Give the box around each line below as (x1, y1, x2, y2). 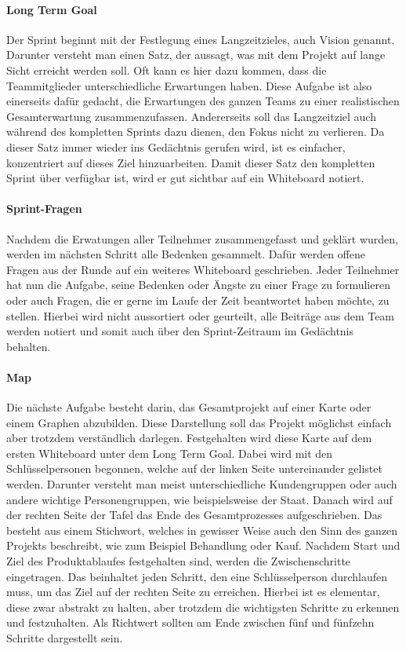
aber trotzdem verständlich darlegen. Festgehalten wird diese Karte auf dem (6, 430, 372, 446)
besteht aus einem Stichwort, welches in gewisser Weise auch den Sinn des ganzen (6, 521, 398, 538)
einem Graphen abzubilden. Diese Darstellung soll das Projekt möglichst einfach (6, 414, 392, 430)
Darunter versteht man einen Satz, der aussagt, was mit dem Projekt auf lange (6, 46, 386, 63)
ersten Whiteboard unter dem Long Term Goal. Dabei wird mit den (6, 444, 333, 461)
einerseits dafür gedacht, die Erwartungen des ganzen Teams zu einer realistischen (6, 93, 400, 109)
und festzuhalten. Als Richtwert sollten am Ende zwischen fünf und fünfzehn (6, 614, 375, 631)
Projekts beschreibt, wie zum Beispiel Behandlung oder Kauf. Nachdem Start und (6, 537, 401, 554)
